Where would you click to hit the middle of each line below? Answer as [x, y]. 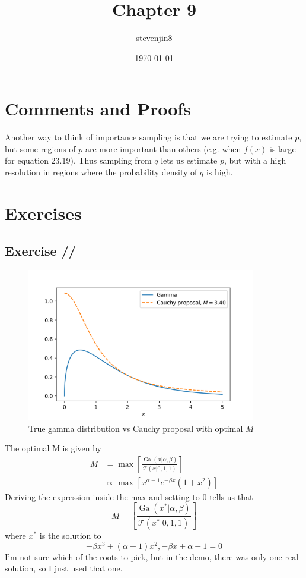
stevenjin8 [154, 38]
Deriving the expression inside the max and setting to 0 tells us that [129, 496]
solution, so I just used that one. [64, 568]
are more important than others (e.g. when [163, 148]
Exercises [43, 213]
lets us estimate [189, 160]
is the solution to [70, 535]
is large [283, 148]
